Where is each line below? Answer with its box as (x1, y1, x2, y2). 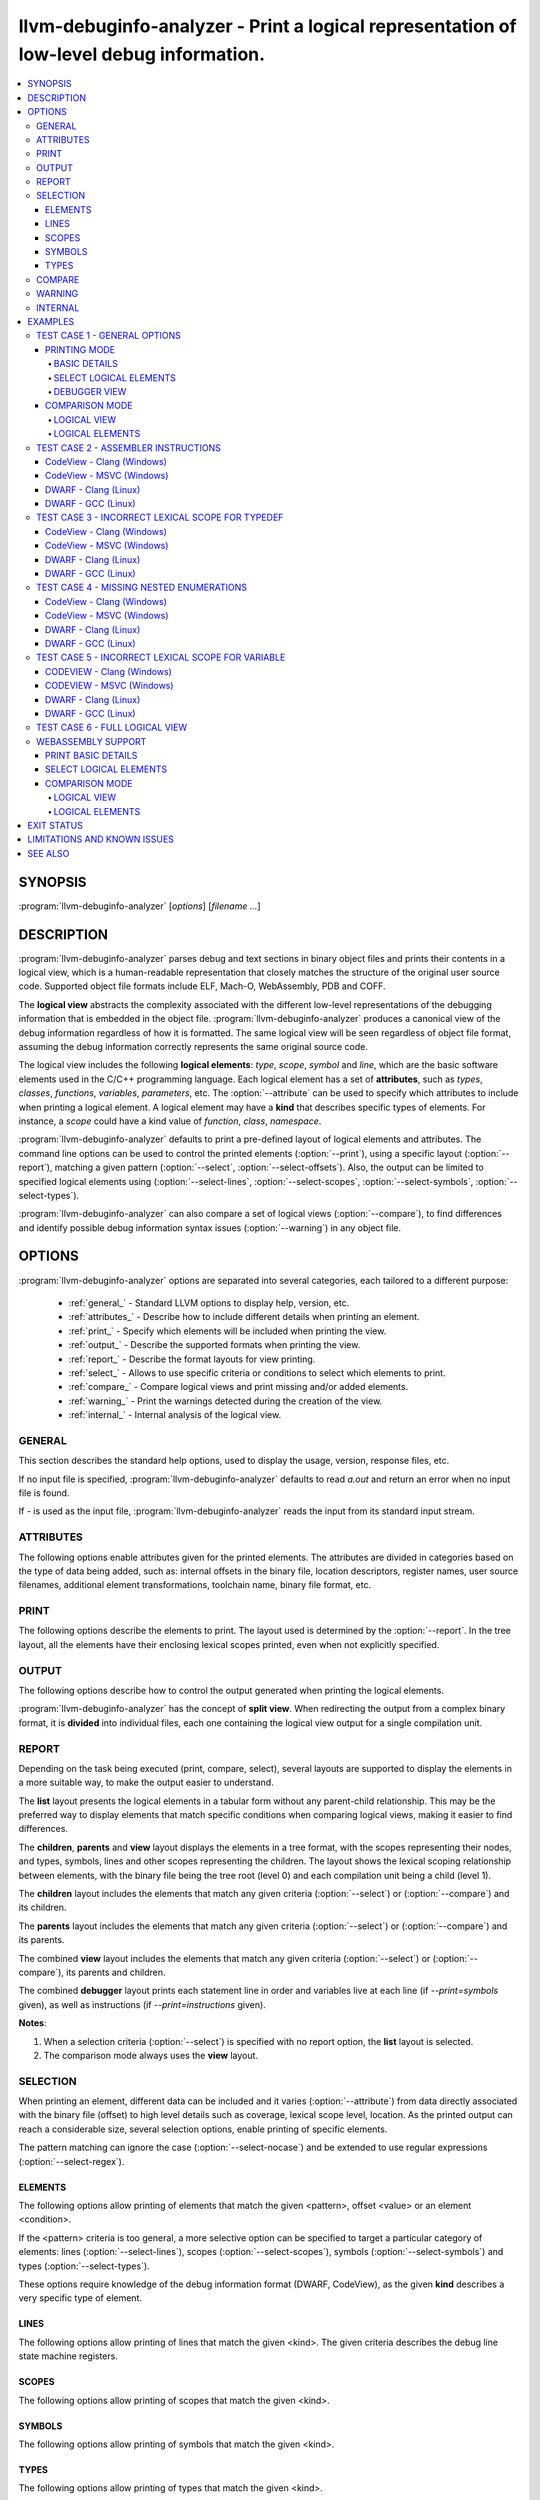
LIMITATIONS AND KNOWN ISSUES (27, 833, 175, 845)
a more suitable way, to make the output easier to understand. (18, 1776, 274, 1789)
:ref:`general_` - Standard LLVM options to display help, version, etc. (68, 1296, 350, 1309)
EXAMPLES (27, 315, 75, 327)
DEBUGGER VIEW (53, 385, 127, 397)
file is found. (18, 1487, 70, 1499)
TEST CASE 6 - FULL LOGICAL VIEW (36, 721, 188, 734)
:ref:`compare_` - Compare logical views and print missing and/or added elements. (68, 1381, 409, 1393)
